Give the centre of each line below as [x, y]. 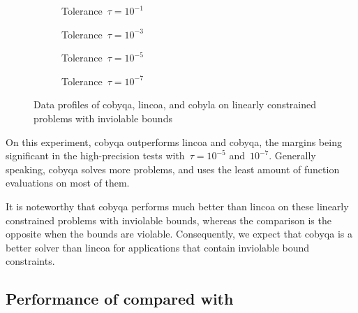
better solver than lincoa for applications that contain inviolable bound [158, 247]
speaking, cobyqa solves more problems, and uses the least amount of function [173, 169]
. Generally [292, 155]
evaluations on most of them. [68, 183]
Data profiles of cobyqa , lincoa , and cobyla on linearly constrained [175, 104]
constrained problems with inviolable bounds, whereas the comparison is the [169, 220]
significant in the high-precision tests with [95, 155]
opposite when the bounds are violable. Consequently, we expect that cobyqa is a [179, 234]
